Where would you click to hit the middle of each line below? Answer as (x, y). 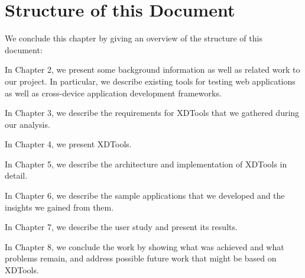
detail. (16, 175)
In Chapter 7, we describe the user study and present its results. (121, 227)
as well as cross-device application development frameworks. (113, 93)
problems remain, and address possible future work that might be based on (141, 258)
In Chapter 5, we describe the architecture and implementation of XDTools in (146, 164)
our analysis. (27, 124)
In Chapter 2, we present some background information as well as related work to (152, 69)
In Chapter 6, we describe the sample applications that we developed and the (145, 195)
